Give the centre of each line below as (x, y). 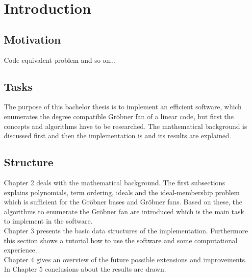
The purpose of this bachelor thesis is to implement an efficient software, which (123, 107)
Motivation (32, 39)
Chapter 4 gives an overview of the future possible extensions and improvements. (126, 259)
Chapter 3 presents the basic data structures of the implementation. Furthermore (126, 230)
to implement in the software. (48, 221)
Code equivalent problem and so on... (60, 60)
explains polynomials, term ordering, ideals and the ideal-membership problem (122, 192)
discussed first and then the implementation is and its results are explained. (118, 136)
